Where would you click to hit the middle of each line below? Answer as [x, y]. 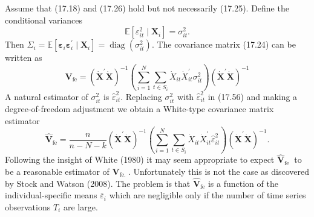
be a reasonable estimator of [57, 171]
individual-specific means [51, 195]
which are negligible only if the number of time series [208, 195]
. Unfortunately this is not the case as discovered [218, 171]
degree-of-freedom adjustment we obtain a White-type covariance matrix [139, 108]
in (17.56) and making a [253, 96]
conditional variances [44, 20]
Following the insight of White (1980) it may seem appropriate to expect [140, 159]
